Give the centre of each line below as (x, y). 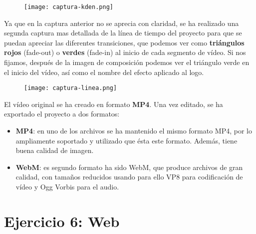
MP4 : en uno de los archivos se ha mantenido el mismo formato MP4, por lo (134, 131)
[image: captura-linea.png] (71, 88)
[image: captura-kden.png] (69, 7)
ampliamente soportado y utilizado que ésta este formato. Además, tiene (127, 140)
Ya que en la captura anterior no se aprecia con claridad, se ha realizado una (122, 23)
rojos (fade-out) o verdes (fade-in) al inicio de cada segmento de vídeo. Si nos (125, 52)
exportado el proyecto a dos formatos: (62, 114)
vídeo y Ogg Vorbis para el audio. (67, 187)
